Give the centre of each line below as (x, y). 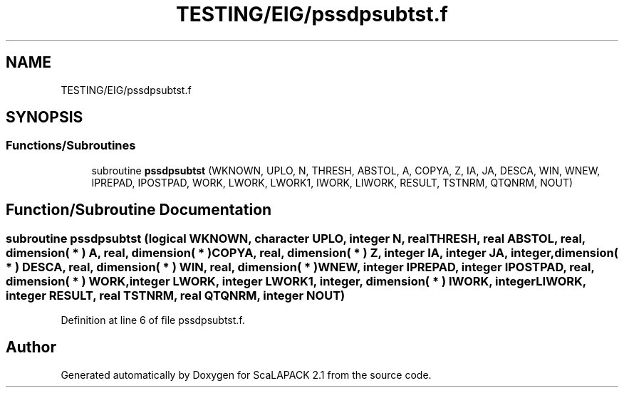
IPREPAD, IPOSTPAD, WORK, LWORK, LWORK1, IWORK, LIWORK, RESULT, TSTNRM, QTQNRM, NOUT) (332, 182)
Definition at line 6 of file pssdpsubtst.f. (153, 320)
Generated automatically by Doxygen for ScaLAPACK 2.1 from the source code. (246, 374)
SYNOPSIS (45, 117)
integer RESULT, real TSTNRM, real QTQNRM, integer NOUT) (176, 295)
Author (31, 347)
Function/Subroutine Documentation (139, 210)
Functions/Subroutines (71, 146)
